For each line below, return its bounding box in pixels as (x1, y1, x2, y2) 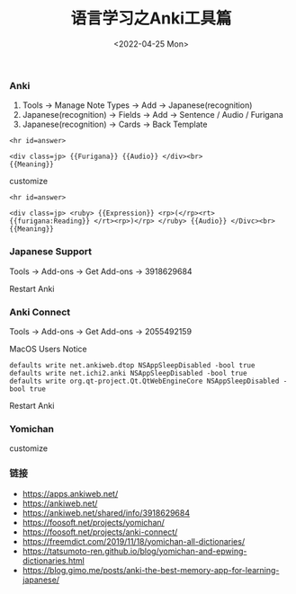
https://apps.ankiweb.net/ (22, 488, 119, 499)
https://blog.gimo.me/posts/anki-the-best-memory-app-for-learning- (22, 564, 280, 575)
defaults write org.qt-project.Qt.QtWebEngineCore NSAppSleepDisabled (9, 377, 280, 386)
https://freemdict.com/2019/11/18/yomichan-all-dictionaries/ (22, 536, 246, 546)
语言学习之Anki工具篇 (70, 8, 232, 29)
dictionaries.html (22, 554, 85, 566)
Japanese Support (9, 245, 93, 258)
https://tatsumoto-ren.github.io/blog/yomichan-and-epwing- (22, 545, 247, 556)
